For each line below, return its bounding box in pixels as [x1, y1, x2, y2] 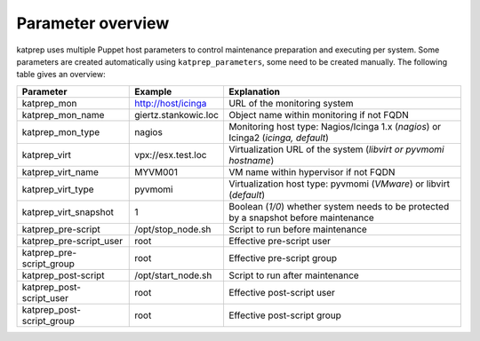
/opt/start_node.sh [134, 269, 212, 282]
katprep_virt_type [21, 183, 94, 195]
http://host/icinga [134, 97, 207, 109]
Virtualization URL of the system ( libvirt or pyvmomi [228, 143, 444, 155]
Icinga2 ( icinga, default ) [228, 131, 329, 144]
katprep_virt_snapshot [21, 205, 115, 218]
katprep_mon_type [21, 125, 100, 138]
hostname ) [228, 154, 275, 166]
